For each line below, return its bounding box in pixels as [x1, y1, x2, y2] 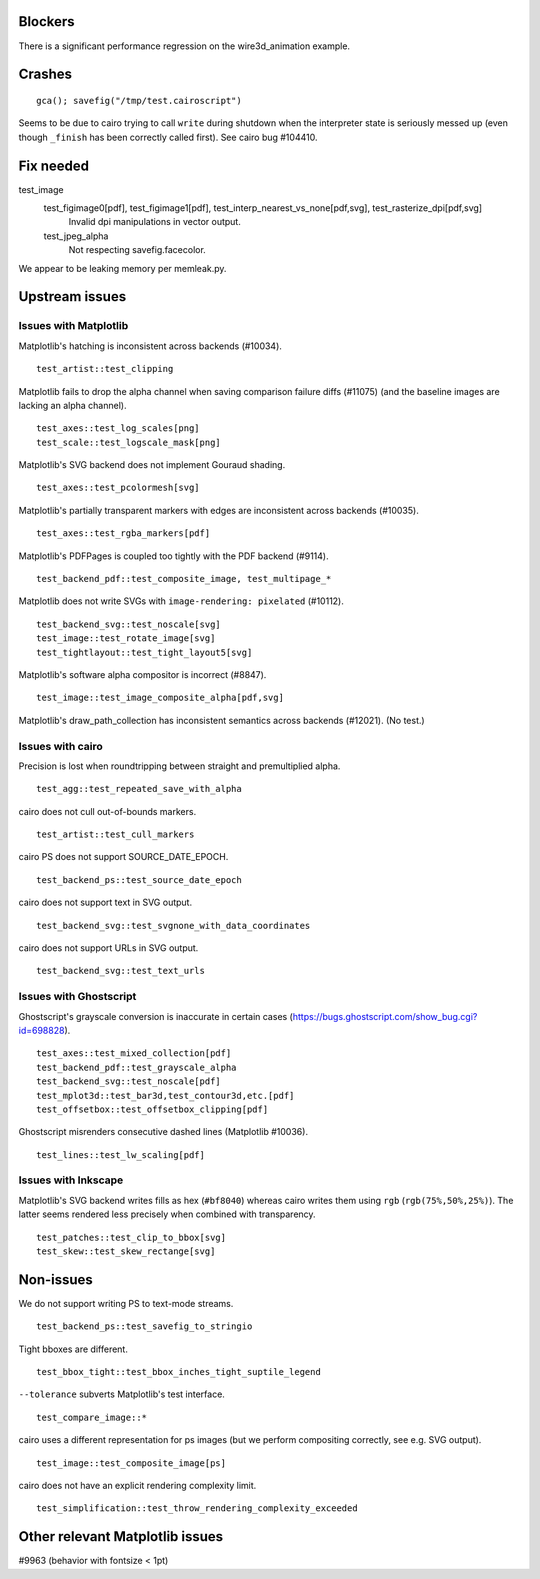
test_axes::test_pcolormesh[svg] [36, 482, 200, 494]
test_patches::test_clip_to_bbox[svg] [36, 1231, 227, 1243]
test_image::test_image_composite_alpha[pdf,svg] [36, 692, 285, 704]
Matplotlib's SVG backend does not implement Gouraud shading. [18, 459, 286, 471]
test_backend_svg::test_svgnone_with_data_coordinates [36, 920, 311, 931]
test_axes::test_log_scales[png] [36, 423, 200, 434]
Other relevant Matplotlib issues [18, 1528, 224, 1545]
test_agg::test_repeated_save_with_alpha [36, 783, 242, 795]
